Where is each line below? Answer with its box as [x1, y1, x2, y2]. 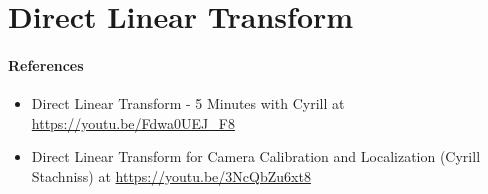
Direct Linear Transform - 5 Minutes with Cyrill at [31, 93, 345, 114]
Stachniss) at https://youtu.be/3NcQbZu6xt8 [31, 165, 311, 186]
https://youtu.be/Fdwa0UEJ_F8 [31, 112, 235, 133]
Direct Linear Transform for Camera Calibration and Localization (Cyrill [31, 146, 481, 167]
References [8, 54, 84, 75]
